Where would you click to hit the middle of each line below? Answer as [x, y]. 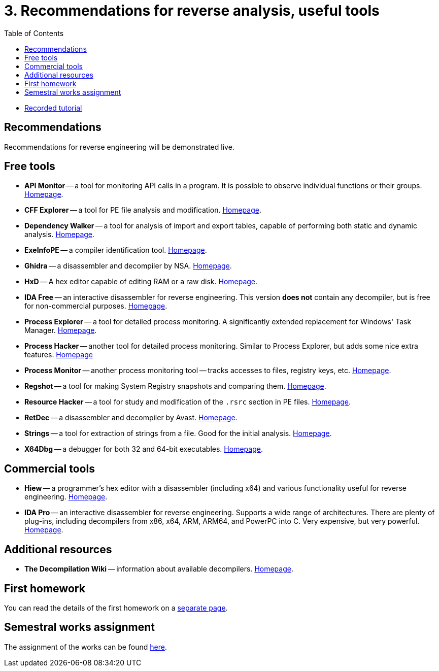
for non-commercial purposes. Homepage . [96, 306]
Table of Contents [34, 33]
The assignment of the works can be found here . [86, 647]
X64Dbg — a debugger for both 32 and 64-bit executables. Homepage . [144, 449]
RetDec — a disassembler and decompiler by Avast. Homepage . [131, 418]
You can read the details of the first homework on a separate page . [116, 608]
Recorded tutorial [53, 108]
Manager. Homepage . [61, 330]
